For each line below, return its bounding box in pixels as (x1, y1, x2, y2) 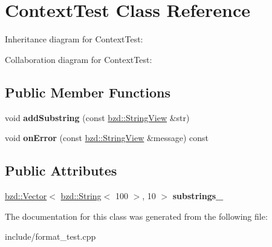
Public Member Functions (5, 82, 170, 101)
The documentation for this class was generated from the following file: (5, 209, 268, 222)
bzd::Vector (5, 189, 47, 202)
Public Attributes (5, 161, 117, 180)
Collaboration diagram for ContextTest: (5, 53, 152, 65)
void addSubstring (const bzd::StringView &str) (5, 111, 190, 123)
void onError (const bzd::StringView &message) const (5, 131, 209, 144)
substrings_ (172, 189, 224, 202)
